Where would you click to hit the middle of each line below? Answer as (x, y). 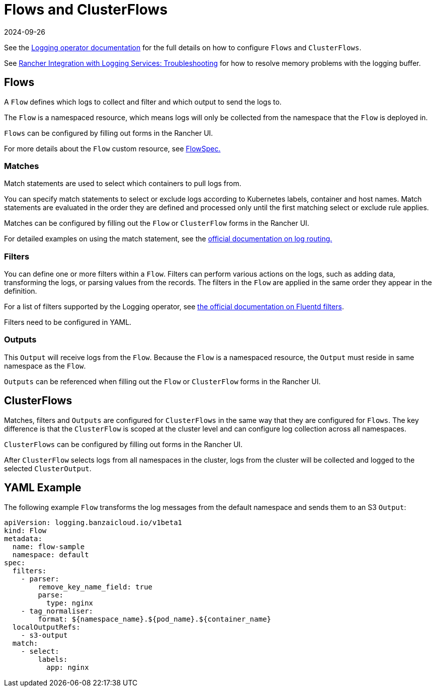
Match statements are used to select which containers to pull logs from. (123, 184)
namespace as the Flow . (45, 366)
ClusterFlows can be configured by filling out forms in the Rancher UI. (123, 444)
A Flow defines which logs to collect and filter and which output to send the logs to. (143, 102)
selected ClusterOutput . (48, 468)
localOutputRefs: (46, 627)
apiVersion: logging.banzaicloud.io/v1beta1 (93, 522)
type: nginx (70, 603)
